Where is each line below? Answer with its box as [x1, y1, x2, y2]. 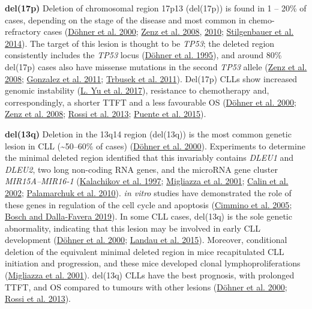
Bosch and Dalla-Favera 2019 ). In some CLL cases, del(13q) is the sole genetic [5, 210, 292, 223]
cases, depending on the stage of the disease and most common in [5, 13, 246, 26]
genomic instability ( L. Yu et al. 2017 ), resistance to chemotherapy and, [5, 84, 269, 97]
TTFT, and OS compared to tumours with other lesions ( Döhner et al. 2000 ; [5, 280, 287, 293]
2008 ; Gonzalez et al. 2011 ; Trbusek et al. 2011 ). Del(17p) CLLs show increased [5, 72, 298, 85]
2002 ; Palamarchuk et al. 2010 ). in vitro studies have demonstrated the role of [5, 186, 292, 199]
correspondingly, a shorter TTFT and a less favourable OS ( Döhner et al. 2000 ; [5, 95, 296, 108]
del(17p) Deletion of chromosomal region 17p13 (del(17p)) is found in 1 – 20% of [5, 2, 307, 14]
